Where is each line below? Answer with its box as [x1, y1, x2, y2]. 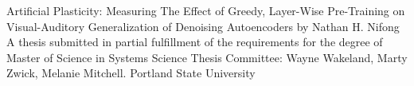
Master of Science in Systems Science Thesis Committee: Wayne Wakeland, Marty [6, 49, 408, 65]
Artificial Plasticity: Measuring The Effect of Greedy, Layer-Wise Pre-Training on [6, 2, 405, 18]
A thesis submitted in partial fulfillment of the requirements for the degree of [6, 33, 383, 50]
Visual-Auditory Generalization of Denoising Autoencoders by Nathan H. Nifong [6, 18, 400, 34]
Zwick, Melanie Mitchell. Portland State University [6, 64, 256, 81]
